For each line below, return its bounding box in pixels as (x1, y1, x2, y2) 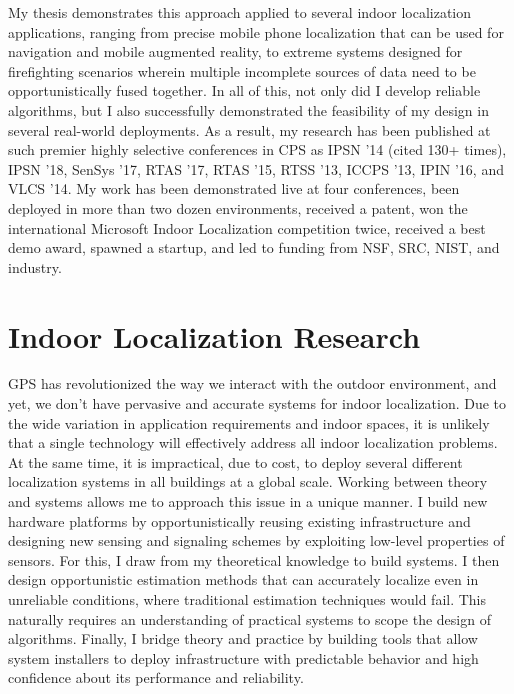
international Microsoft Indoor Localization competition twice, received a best (8, 217, 486, 238)
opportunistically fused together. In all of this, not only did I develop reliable (8, 80, 481, 101)
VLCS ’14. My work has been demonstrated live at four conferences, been (8, 178, 460, 199)
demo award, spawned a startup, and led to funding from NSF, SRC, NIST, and (8, 237, 500, 258)
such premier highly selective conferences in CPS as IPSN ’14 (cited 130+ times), (8, 139, 507, 160)
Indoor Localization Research (8, 315, 421, 356)
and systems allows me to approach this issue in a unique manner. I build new (8, 491, 488, 511)
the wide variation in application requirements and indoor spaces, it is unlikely (8, 412, 490, 433)
